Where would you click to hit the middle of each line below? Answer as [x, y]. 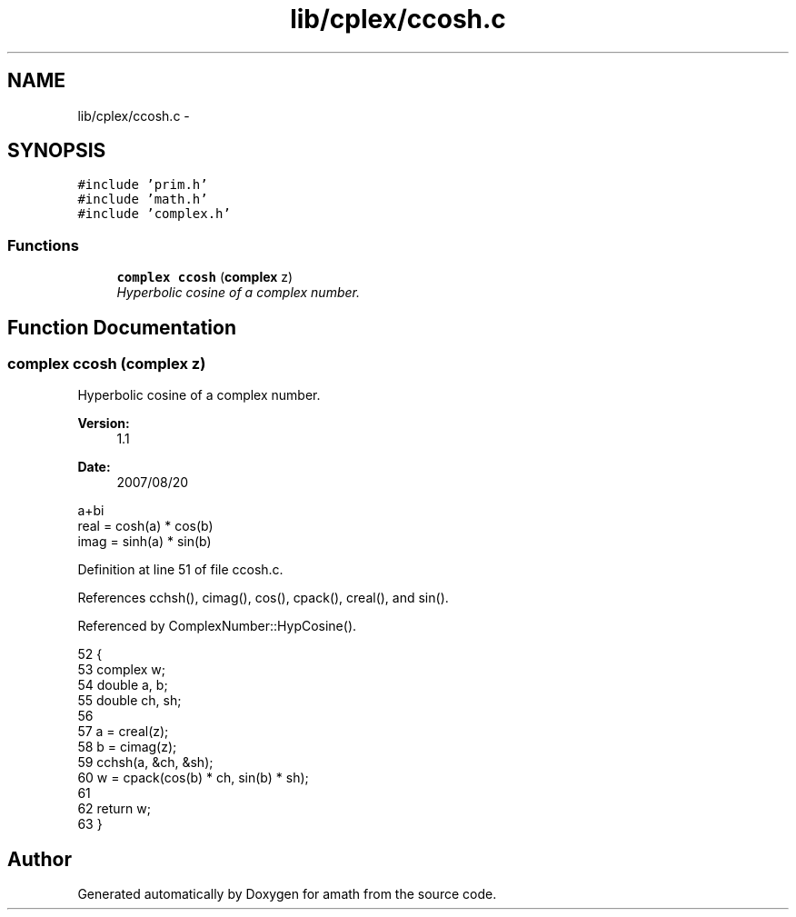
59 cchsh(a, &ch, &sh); [145, 763]
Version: [104, 424]
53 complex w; [122, 670]
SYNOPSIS [57, 151]
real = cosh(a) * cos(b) [145, 526]
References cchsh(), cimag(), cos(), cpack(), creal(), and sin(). [263, 598]
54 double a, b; [123, 685]
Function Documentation [122, 327]
